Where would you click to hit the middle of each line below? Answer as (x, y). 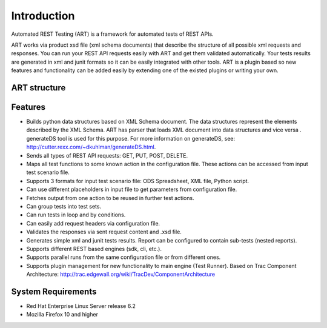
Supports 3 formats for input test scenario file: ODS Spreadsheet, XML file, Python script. (138, 181)
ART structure (38, 88)
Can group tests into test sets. (64, 206)
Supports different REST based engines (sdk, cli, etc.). (94, 249)
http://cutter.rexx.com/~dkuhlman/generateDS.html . (91, 147)
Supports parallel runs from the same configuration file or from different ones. (124, 257)
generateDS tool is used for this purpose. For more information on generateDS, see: (131, 138)
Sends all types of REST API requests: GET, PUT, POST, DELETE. (107, 155)
